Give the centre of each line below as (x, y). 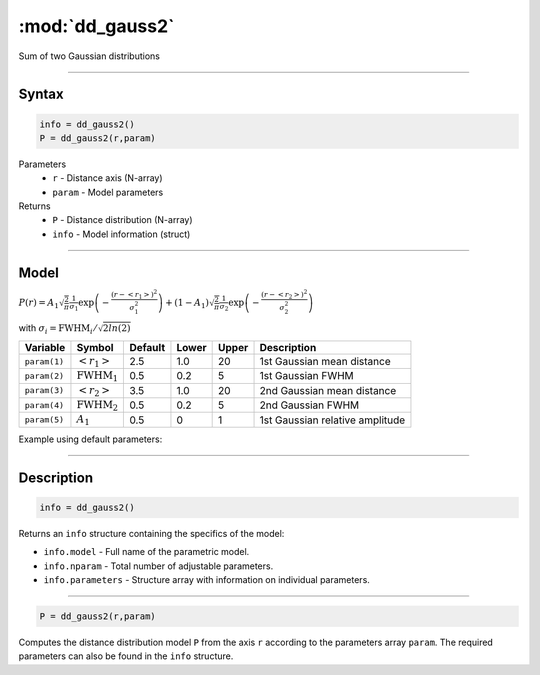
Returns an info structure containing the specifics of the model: (151, 533)
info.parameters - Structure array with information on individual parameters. (206, 579)
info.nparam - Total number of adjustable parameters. (158, 566)
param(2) (44, 375)
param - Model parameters (108, 192)
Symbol (95, 347)
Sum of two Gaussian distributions (89, 56)
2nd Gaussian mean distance (328, 390)
